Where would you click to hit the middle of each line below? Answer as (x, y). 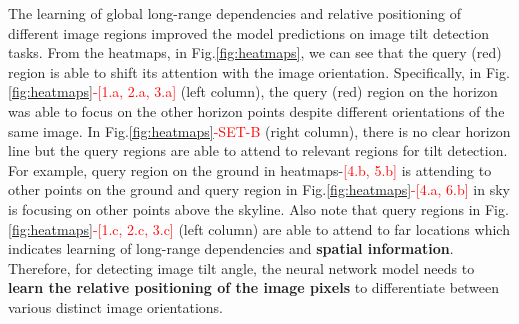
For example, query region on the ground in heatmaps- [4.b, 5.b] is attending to (250, 169)
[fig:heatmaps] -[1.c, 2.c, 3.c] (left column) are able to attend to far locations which (259, 228)
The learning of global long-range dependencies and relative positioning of (234, 13)
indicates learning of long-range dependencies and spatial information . (231, 248)
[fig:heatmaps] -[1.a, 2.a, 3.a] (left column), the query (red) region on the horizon (253, 91)
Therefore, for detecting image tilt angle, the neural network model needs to (241, 267)
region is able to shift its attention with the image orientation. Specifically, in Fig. (259, 71)
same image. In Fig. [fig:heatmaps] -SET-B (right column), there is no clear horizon (259, 130)
